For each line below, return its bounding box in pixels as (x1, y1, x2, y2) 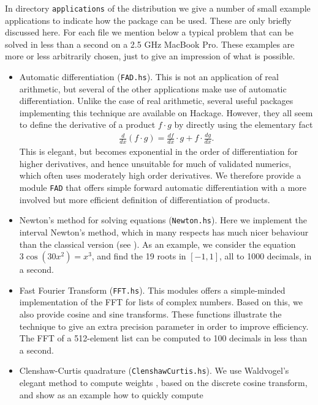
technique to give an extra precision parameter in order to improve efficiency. (19, 319, 309, 332)
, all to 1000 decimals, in (219, 250, 312, 262)
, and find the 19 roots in (91, 250, 186, 262)
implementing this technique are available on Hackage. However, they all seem (19, 106, 313, 119)
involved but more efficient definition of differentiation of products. (19, 193, 270, 206)
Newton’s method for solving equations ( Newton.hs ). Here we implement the (19, 214, 307, 226)
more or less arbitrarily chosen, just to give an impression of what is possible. (5, 50, 295, 62)
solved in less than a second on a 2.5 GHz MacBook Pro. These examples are (5, 37, 295, 50)
